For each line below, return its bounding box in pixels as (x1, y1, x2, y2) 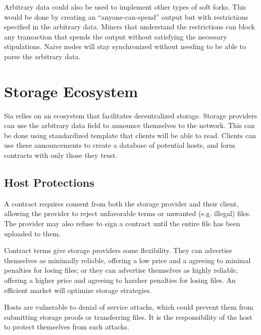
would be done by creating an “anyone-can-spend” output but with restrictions (4, 11, 248, 22)
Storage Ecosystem (4, 80, 138, 101)
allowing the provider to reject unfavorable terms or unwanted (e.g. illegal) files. (4, 208, 251, 219)
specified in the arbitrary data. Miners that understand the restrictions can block (4, 21, 255, 32)
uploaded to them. (4, 228, 61, 238)
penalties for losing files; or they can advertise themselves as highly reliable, (4, 265, 238, 275)
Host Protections (4, 175, 94, 190)
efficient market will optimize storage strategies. (4, 284, 152, 295)
